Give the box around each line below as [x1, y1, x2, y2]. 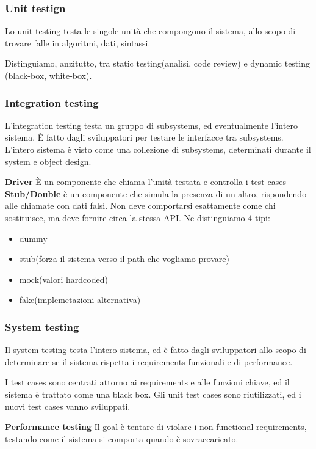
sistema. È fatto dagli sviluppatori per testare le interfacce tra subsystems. [5, 131, 284, 144]
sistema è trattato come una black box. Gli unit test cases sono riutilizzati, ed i [5, 387, 301, 400]
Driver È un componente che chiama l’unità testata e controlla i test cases [5, 175, 286, 188]
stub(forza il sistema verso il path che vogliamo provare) [19, 252, 230, 265]
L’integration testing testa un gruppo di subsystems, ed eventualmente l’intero [5, 119, 298, 131]
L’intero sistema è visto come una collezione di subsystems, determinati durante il [5, 143, 311, 155]
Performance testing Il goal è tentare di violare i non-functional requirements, [5, 420, 307, 433]
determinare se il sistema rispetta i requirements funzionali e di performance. [5, 355, 293, 368]
